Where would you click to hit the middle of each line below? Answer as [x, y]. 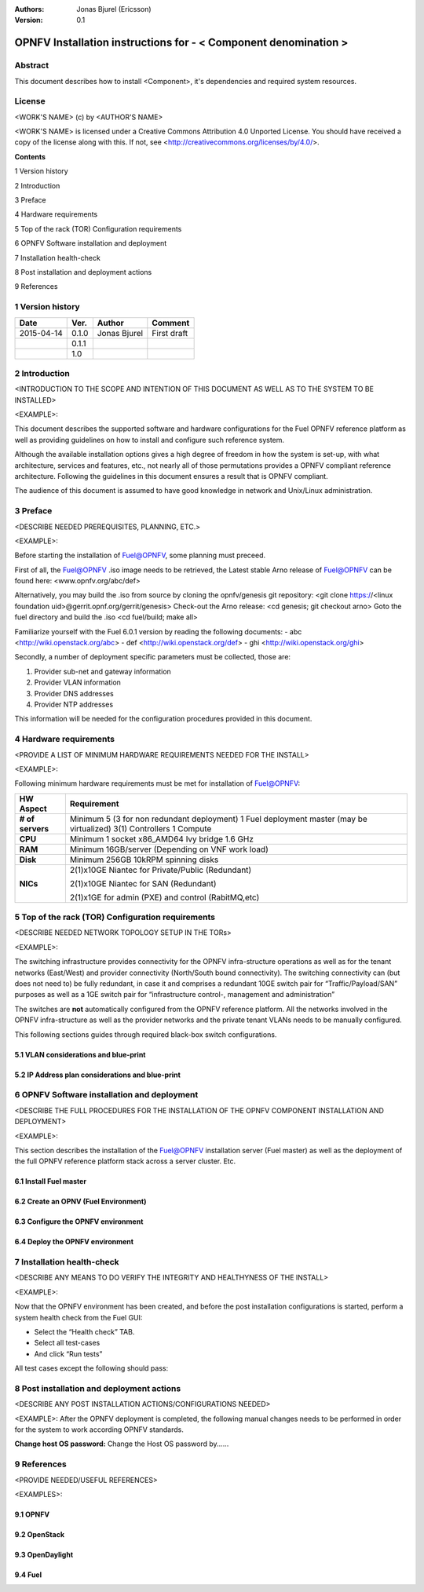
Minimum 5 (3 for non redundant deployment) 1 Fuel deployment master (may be [219, 819]
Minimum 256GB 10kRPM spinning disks [144, 860]
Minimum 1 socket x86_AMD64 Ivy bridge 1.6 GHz [162, 838]
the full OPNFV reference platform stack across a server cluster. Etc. [125, 1161]
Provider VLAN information [78, 682]
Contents [30, 156]
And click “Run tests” [68, 1353]
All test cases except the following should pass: [91, 1368]
